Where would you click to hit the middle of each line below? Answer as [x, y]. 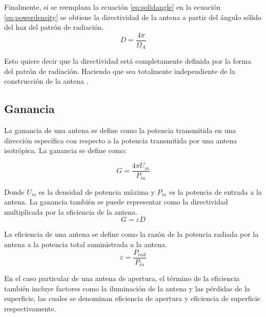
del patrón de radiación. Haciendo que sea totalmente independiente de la [120, 71]
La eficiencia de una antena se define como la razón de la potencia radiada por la [131, 234]
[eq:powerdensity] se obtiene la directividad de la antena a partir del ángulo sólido [133, 17]
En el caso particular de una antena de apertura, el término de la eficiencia [122, 278]
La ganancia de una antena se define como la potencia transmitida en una [120, 130]
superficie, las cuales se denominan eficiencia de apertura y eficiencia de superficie [132, 298]
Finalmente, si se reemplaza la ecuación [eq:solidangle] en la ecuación [112, 7]
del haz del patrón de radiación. [54, 27]
